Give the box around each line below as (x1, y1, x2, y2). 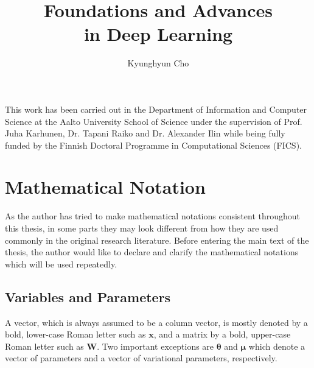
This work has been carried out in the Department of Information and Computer (5, 102, 307, 115)
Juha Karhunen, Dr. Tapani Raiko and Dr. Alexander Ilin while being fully (5, 127, 285, 140)
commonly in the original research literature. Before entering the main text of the (5, 233, 309, 246)
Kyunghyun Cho (127, 57, 189, 69)
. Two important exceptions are (97, 339, 214, 352)
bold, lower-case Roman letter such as (5, 328, 146, 341)
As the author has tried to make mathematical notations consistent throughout (5, 210, 301, 222)
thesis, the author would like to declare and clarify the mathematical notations (5, 246, 299, 258)
